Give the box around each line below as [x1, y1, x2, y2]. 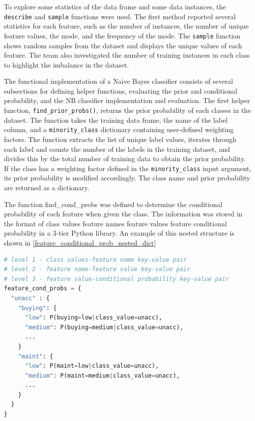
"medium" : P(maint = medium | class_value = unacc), [25, 372, 180, 379]
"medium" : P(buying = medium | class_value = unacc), [25, 323, 184, 331]
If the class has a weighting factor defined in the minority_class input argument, [4, 163, 252, 173]
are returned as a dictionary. [4, 182, 89, 192]
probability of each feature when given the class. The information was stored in [4, 209, 243, 219]
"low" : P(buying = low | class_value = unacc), [25, 314, 163, 321]
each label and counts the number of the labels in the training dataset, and [4, 143, 230, 154]
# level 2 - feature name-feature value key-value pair [4, 266, 191, 273]
